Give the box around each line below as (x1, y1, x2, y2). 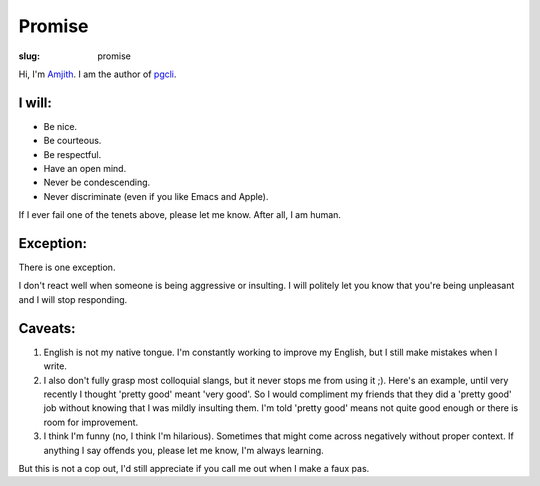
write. (43, 360, 67, 372)
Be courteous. (43, 135, 102, 147)
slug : (18, 50, 40, 62)
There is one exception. (18, 261, 116, 274)
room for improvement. (43, 416, 139, 428)
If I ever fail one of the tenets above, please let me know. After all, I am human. (18, 209, 342, 221)
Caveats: (18, 320, 76, 337)
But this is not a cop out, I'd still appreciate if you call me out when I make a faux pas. (18, 462, 370, 474)
